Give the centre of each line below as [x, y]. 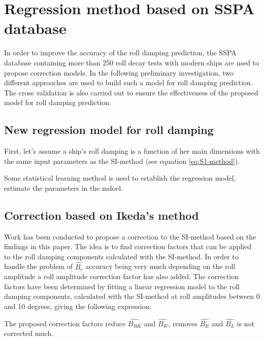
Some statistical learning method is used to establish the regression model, [120, 178]
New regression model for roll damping [109, 130]
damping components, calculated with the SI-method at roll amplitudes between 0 [132, 296]
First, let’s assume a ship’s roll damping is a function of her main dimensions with [132, 151]
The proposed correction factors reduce [65, 323]
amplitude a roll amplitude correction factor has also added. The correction [122, 276]
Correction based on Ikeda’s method [102, 215]
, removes [183, 323]
